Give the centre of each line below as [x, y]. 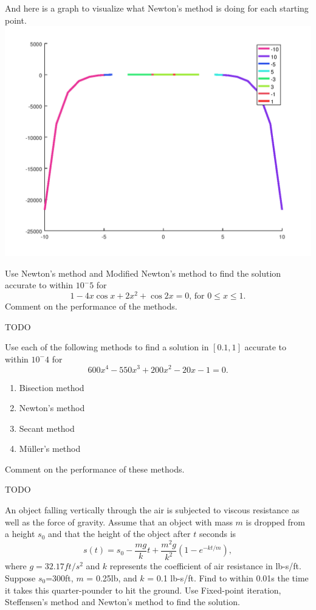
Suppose [20, 577]
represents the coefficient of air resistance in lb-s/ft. [205, 566]
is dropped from [275, 522]
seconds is [218, 534]
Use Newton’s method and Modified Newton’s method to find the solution [143, 273]
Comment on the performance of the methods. [91, 306]
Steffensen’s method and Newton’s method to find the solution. [122, 602]
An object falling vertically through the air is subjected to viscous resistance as [152, 510]
